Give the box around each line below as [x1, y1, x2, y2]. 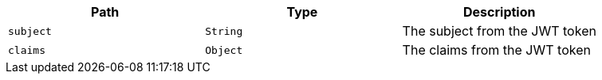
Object [205, 44, 243, 56]
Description [463, 4, 536, 20]
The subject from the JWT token [402, 23, 596, 39]
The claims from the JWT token [402, 42, 591, 58]
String [205, 25, 243, 37]
